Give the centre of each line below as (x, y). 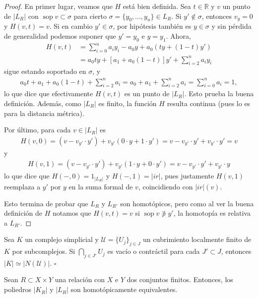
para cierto (90, 16)
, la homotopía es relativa (212, 213)
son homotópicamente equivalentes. (124, 289)
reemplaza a (22, 186)
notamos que (72, 213)
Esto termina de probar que (46, 203)
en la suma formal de (101, 186)
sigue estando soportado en (45, 71)
